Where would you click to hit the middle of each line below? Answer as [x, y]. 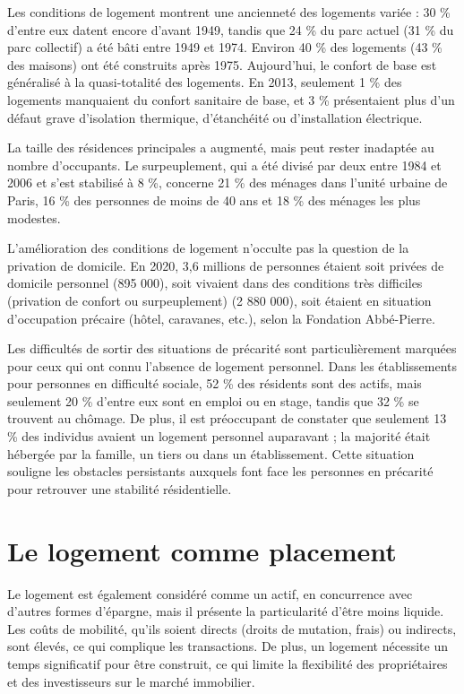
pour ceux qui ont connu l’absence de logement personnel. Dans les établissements [232, 365]
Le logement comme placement [202, 550]
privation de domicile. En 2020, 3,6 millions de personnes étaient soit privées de [226, 265]
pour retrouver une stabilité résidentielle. [120, 488]
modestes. [34, 217]
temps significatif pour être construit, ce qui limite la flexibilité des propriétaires [228, 663]
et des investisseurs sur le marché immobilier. [131, 681]
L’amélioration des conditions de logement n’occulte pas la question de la [208, 248]
